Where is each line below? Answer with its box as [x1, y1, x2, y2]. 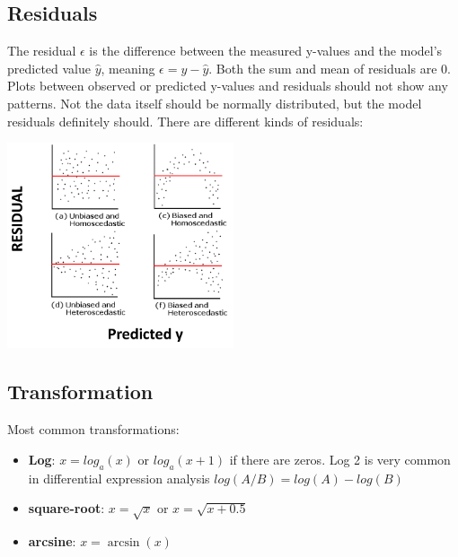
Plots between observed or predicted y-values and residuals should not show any [7, 76, 448, 95]
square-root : [28, 499, 105, 518]
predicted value [7, 58, 91, 77]
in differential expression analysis [28, 468, 210, 487]
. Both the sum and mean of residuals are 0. [208, 58, 451, 77]
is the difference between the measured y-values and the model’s [89, 41, 443, 60]
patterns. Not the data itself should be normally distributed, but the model [7, 93, 422, 112]
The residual [7, 41, 76, 60]
